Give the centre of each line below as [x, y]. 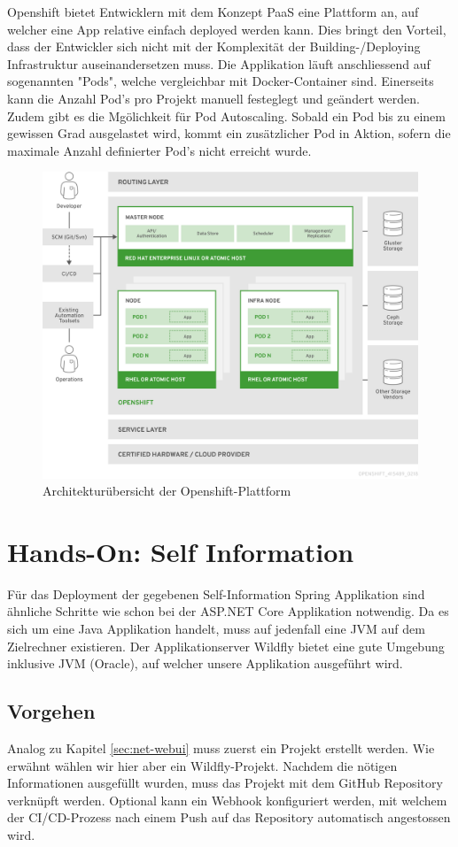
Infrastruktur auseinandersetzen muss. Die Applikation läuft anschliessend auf [219, 63]
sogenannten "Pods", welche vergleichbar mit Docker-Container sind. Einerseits [221, 81]
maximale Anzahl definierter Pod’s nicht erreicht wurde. [159, 150]
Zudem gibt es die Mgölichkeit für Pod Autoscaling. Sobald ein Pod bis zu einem [226, 115]
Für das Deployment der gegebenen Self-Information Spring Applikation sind [216, 593]
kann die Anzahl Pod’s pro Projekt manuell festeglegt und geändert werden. [213, 98]
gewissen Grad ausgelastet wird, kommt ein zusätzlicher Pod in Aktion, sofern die [229, 133]
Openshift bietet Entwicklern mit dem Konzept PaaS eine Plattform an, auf [213, 12]
